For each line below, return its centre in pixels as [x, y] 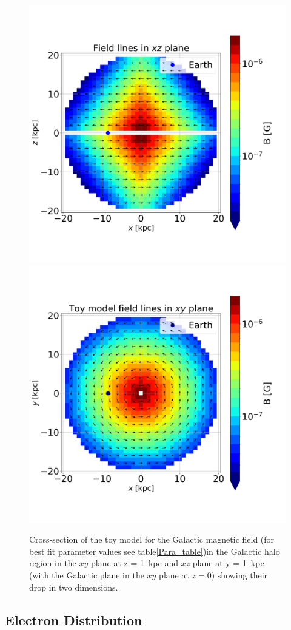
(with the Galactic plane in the [87, 574]
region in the [53, 563]
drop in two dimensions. [74, 587]
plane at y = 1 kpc [228, 563]
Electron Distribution [74, 619]
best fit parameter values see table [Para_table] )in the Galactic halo [155, 551]
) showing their [239, 574]
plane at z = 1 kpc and [135, 563]
